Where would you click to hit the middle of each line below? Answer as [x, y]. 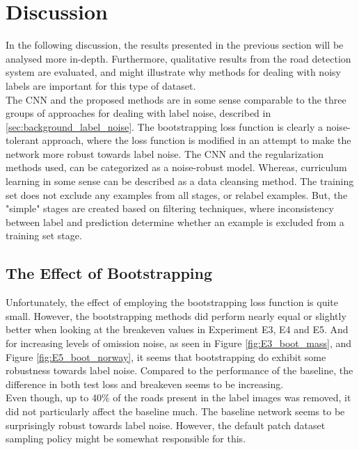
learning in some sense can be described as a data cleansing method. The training [180, 181]
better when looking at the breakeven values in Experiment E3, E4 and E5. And [177, 329]
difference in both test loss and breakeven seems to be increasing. [145, 384]
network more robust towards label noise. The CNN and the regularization [165, 153]
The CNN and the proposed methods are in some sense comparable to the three [176, 99]
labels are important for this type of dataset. [101, 85]
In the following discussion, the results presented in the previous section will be [175, 45]
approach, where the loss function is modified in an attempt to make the [197, 140]
